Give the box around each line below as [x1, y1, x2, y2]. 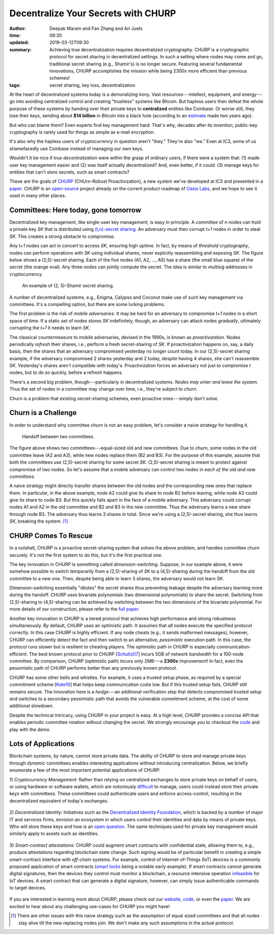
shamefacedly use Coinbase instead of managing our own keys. [9, 145, 144, 152]
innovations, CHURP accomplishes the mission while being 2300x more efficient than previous [49, 67, 247, 74]
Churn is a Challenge [9, 408, 77, 417]
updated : [9, 40, 29, 46]
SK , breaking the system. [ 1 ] [9, 518, 68, 525]
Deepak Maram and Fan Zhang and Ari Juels [49, 25, 143, 31]
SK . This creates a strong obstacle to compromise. [9, 233, 115, 239]
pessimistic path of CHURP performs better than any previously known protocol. [9, 665, 178, 671]
